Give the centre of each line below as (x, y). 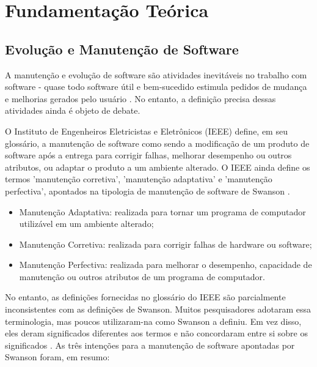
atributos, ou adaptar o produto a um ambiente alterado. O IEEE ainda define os (158, 167)
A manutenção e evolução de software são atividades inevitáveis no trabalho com (156, 74)
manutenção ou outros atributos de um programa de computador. (142, 276)
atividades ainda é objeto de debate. (73, 110)
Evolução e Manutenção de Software (122, 49)
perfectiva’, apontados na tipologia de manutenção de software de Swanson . (148, 191)
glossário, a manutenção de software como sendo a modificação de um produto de (157, 143)
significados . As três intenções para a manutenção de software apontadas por (150, 345)
